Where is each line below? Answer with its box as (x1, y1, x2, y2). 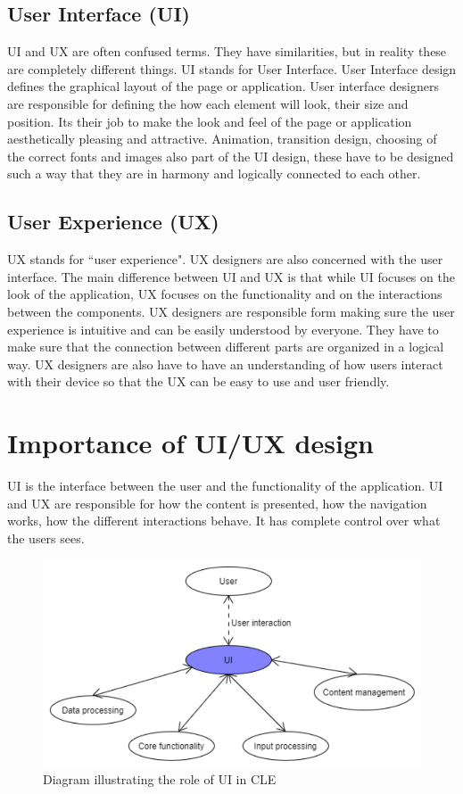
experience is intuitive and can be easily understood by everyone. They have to (7, 319, 439, 338)
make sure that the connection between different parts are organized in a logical (7, 337, 444, 356)
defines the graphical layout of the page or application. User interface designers (7, 77, 439, 95)
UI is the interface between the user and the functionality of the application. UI (7, 476, 443, 495)
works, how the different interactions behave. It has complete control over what (7, 511, 441, 530)
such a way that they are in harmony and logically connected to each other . (7, 164, 421, 183)
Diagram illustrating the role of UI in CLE (43, 770, 277, 789)
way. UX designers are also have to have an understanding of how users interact (7, 354, 443, 373)
